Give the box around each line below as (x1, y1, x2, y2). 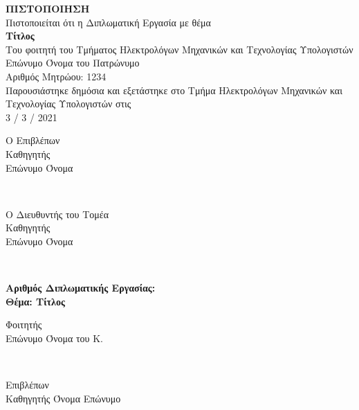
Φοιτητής (6, 317, 42, 332)
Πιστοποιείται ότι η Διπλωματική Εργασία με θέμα (6, 15, 211, 29)
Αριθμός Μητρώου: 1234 (6, 69, 107, 83)
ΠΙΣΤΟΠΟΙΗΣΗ (6, 1, 90, 15)
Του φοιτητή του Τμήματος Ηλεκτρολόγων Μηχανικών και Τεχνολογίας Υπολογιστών (6, 42, 353, 56)
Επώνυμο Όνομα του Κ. (6, 330, 103, 345)
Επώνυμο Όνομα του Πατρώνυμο (6, 55, 140, 70)
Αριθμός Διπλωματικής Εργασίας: (6, 280, 156, 295)
